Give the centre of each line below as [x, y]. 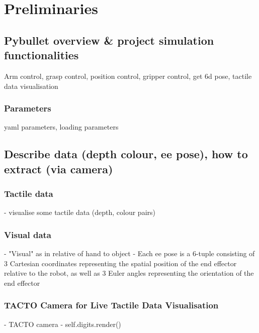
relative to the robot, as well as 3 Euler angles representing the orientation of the [129, 273]
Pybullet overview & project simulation [109, 40]
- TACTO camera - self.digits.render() [63, 324]
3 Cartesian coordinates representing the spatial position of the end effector [120, 263]
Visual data [28, 234]
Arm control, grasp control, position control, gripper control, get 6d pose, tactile [128, 76]
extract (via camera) [59, 169]
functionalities [41, 55]
